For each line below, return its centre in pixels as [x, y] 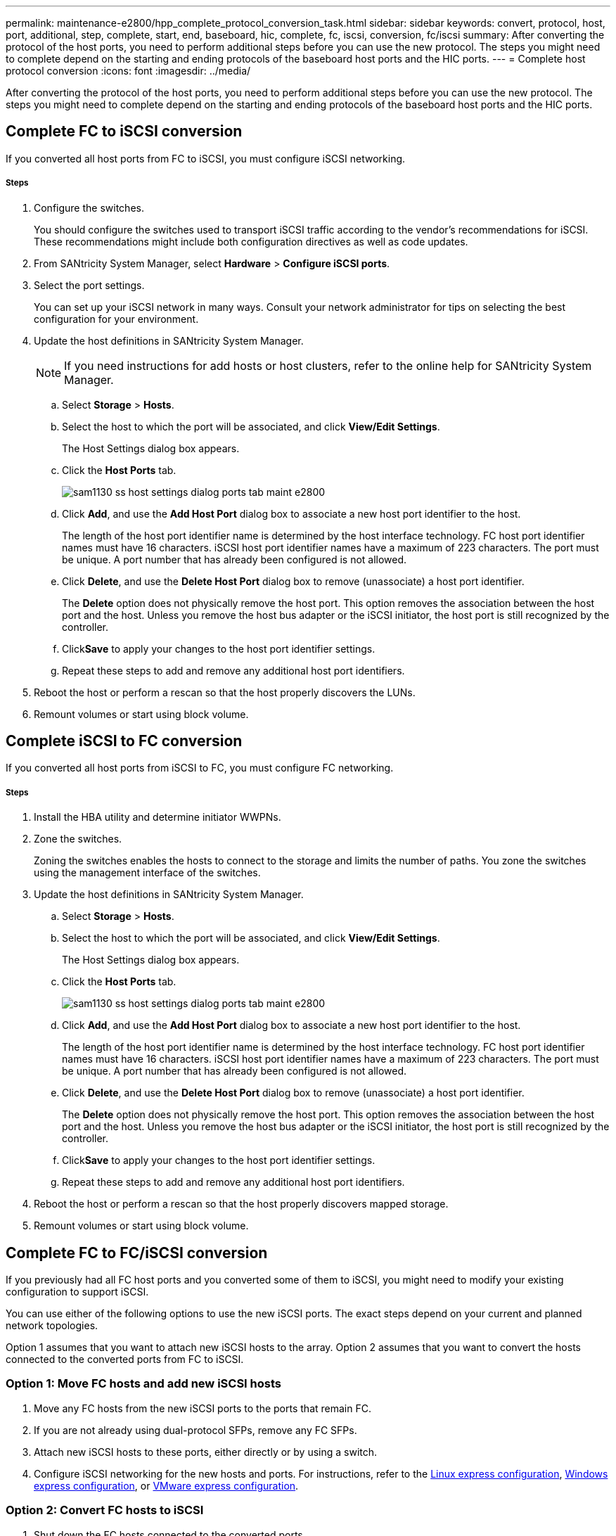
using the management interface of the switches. [147, 873]
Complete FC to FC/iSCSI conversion [137, 1253]
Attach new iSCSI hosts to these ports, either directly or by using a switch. [206, 1452]
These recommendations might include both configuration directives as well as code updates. [251, 241]
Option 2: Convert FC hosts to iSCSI [105, 1510]
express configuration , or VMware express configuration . [166, 1485]
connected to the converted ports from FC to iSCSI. [125, 1359]
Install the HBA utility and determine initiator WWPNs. [158, 817]
